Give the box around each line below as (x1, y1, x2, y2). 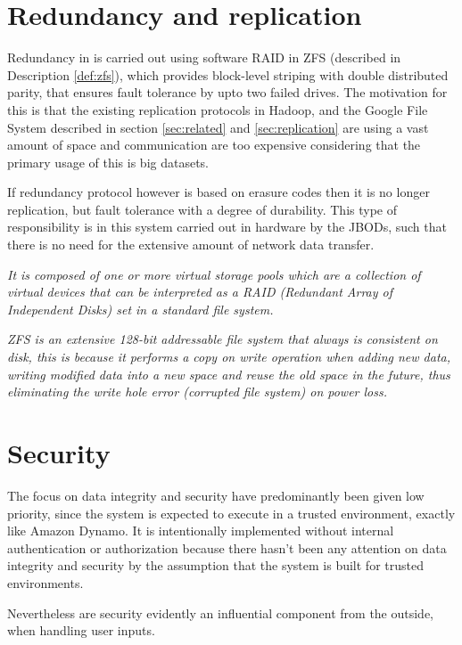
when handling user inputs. (7, 621, 155, 640)
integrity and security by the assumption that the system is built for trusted (7, 556, 424, 575)
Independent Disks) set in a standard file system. (7, 299, 274, 318)
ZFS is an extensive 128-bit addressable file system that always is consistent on (7, 330, 438, 348)
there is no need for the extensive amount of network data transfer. (7, 235, 375, 254)
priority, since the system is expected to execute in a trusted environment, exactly (7, 503, 456, 522)
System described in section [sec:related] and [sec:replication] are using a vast (7, 118, 429, 136)
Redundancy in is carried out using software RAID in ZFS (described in (7, 48, 401, 67)
